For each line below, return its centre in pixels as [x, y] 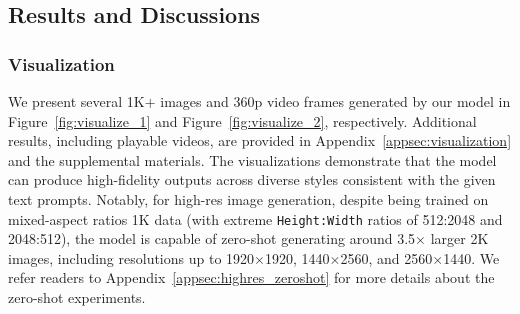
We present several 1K [76, 101]
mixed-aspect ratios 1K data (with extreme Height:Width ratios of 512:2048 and [255, 218]
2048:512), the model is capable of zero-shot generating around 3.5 [212, 238]
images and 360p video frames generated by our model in [335, 101]
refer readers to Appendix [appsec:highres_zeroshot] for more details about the [251, 277]
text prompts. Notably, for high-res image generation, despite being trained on [248, 198]
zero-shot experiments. [77, 297]
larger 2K [459, 238]
